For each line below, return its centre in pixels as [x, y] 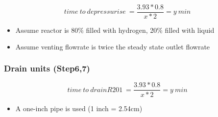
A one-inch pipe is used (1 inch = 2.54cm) [79, 108]
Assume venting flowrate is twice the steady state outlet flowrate [113, 46]
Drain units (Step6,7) [47, 68]
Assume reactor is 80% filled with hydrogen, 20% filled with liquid [115, 30]
